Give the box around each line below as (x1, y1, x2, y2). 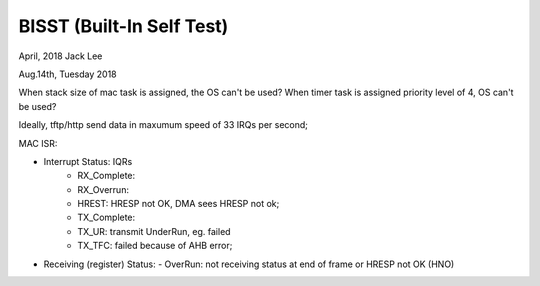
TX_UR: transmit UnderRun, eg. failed (77, 225, 231, 237)
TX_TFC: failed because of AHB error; (77, 240, 233, 252)
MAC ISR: (18, 137, 58, 149)
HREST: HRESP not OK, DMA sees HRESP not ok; (77, 198, 280, 210)
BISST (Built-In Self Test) (18, 15, 229, 37)
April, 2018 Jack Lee (18, 50, 103, 62)
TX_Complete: (77, 211, 136, 224)
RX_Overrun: (77, 183, 130, 195)
